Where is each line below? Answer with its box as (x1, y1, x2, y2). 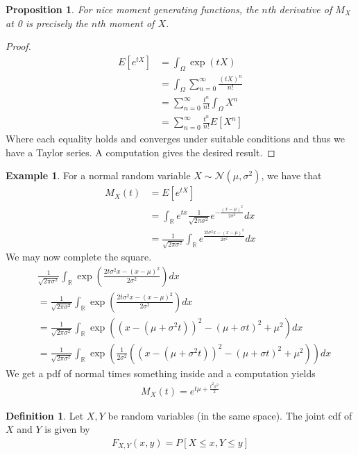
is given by (44, 422, 90, 436)
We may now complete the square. (6, 249, 152, 264)
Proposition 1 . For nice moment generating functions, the (6, 2, 259, 16)
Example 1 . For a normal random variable (6, 168, 191, 183)
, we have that (261, 168, 322, 183)
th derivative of (267, 2, 332, 16)
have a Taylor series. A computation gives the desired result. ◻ (6, 144, 275, 159)
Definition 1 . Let (6, 408, 84, 422)
